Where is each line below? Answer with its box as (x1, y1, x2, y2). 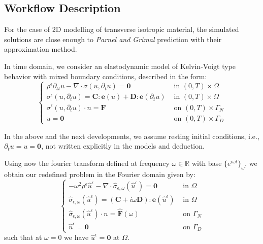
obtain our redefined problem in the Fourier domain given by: (4, 168, 195, 179)
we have (64, 232, 89, 242)
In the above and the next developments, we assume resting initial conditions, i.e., (4, 130, 259, 141)
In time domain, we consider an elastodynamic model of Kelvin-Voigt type (4, 60, 236, 71)
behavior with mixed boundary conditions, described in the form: (4, 71, 207, 81)
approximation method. (4, 44, 77, 54)
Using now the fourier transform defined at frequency (4, 157, 170, 168)
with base (191, 157, 222, 168)
